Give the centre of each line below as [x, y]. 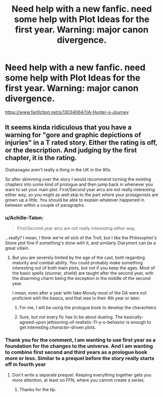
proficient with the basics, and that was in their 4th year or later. [76, 298]
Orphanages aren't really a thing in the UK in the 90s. [58, 170]
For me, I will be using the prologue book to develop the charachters [88, 308]
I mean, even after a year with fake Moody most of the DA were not [79, 293]
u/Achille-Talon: [24, 218]
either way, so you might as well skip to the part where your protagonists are [82, 195]
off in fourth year [26, 364]
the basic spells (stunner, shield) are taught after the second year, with [83, 273]
